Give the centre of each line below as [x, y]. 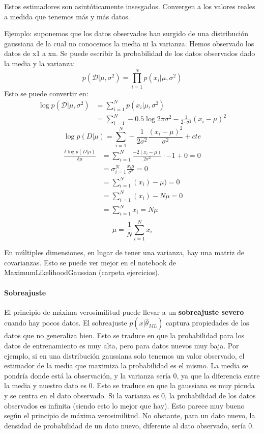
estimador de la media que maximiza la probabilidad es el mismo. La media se [126, 365]
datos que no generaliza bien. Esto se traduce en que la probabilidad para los [124, 335]
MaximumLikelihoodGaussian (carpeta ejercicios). [82, 272]
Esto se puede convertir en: [46, 93]
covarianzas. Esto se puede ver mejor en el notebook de [90, 262]
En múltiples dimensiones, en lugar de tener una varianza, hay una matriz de [124, 252]
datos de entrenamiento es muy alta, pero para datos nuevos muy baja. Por [122, 346]
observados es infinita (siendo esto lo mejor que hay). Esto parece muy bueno [124, 405]
